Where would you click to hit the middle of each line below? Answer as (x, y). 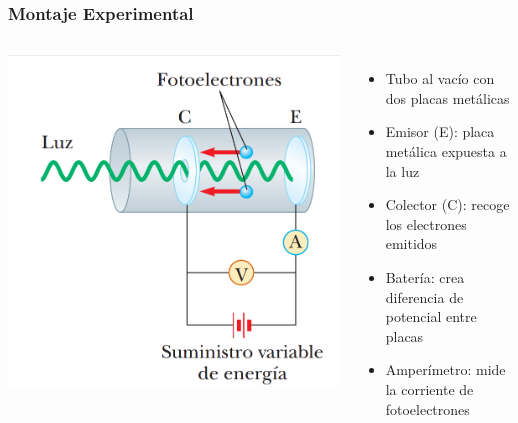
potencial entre (431, 316)
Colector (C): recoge (447, 204)
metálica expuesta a (446, 151)
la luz (402, 170)
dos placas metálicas (447, 97)
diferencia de (424, 296)
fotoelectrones (427, 408)
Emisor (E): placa (440, 131)
